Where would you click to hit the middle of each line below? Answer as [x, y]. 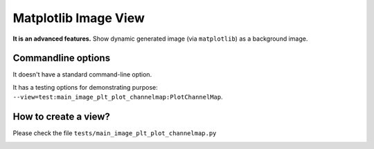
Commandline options [62, 58]
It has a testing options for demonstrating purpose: [86, 87]
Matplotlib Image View [79, 18]
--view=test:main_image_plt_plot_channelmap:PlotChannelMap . [118, 97]
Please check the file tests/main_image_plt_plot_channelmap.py [115, 133]
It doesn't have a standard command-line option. [82, 74]
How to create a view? [61, 117]
